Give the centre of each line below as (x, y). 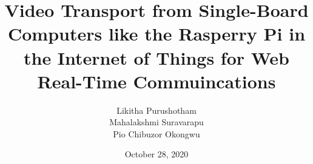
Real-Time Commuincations (156, 81)
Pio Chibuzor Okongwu (156, 133)
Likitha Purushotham (156, 110)
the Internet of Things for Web (156, 57)
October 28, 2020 (156, 154)
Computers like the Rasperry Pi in (156, 34)
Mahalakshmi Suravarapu (156, 122)
